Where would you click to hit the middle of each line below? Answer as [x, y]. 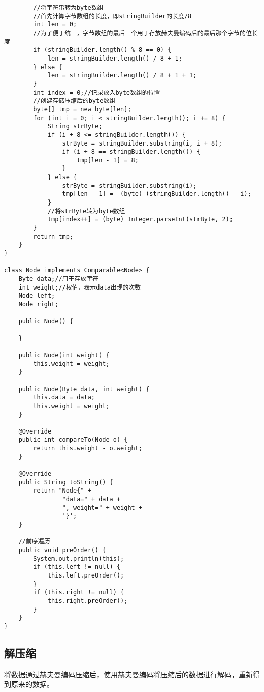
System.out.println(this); [79, 558]
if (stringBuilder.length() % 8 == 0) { [102, 50]
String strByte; [75, 126]
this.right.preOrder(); [88, 601]
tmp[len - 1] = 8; [108, 160]
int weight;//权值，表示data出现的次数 [80, 287]
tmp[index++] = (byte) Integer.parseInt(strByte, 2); [140, 220]
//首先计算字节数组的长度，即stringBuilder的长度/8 [112, 16]
